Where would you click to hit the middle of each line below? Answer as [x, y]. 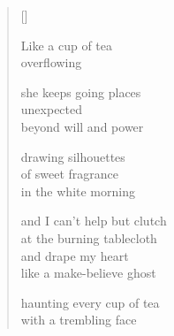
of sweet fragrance [69, 174]
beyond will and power [82, 126]
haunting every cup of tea [90, 302]
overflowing [51, 62]
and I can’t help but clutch [94, 221]
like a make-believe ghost [88, 273]
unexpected [52, 109]
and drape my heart [75, 255]
